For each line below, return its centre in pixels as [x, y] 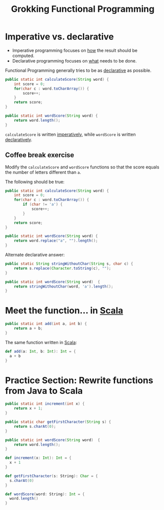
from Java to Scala [44, 391]
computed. [23, 56]
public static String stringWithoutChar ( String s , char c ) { [69, 264]
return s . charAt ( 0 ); [35, 426]
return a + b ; [28, 328]
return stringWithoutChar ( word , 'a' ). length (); [64, 287]
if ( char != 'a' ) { [43, 205]
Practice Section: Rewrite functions [79, 380]
